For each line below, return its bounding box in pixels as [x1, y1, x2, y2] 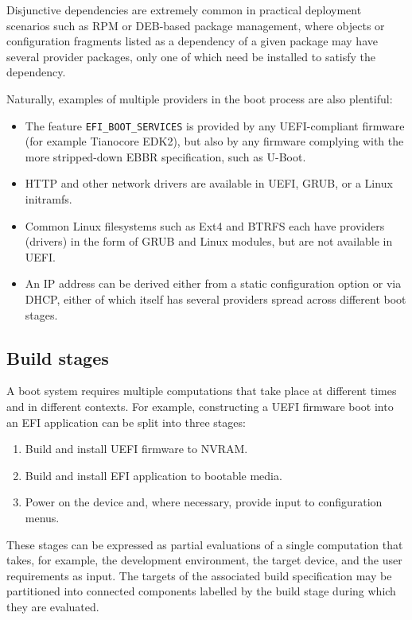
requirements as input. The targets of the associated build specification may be [6, 567, 392, 583]
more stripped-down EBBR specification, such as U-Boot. [25, 148, 306, 165]
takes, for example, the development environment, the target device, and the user [6, 552, 402, 568]
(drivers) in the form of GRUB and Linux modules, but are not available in [25, 233, 393, 250]
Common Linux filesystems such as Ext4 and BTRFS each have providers [25, 217, 385, 234]
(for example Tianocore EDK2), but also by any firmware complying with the [25, 133, 404, 149]
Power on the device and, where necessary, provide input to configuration [25, 494, 383, 510]
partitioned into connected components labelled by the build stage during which [6, 583, 396, 599]
